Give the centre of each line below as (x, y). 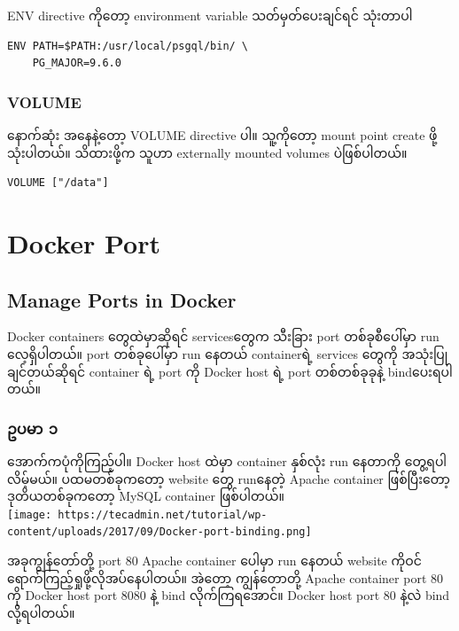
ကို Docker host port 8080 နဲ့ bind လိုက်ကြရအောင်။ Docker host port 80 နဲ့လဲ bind (229, 595)
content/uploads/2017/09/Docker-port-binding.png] (159, 532)
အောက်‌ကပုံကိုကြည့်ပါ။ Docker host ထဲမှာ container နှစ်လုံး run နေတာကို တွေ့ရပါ (227, 460)
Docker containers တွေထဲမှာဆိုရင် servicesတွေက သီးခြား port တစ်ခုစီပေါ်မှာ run (223, 336)
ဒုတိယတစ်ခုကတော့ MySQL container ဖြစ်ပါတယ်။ (146, 496)
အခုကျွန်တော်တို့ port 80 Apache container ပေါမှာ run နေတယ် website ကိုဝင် (214, 561)
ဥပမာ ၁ (32, 428)
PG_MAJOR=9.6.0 (77, 63)
